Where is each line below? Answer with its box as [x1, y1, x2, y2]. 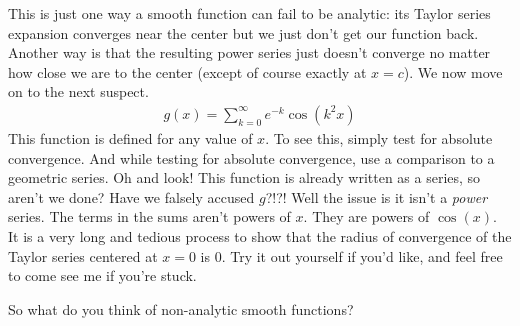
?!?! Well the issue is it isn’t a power [265, 186, 488, 207]
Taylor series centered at [8, 245, 158, 266]
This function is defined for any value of [8, 128, 253, 148]
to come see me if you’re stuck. [8, 265, 197, 286]
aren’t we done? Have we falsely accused [8, 186, 255, 207]
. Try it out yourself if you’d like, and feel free [221, 245, 503, 266]
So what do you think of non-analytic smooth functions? [8, 298, 354, 319]
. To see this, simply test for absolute [265, 128, 493, 148]
